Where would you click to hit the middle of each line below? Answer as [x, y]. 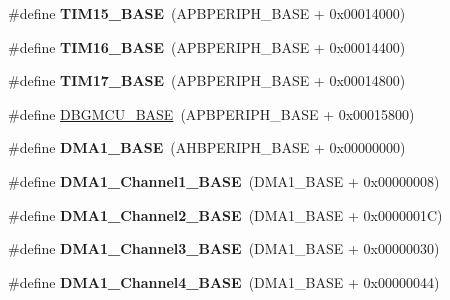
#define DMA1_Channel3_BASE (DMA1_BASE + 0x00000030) [224, 248]
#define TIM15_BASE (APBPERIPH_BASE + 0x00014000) [207, 13]
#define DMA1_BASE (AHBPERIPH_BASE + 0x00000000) [207, 147]
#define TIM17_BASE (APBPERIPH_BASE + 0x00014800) [207, 80]
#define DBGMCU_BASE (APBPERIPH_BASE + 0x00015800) [211, 113]
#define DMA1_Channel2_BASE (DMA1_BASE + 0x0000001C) [225, 214]
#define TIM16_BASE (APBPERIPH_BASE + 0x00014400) [207, 46]
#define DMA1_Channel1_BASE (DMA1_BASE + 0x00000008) [224, 180]
